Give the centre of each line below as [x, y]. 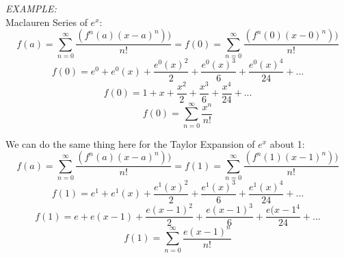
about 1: [287, 143]
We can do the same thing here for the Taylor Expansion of [130, 143]
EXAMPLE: [31, 8]
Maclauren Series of [47, 22]
